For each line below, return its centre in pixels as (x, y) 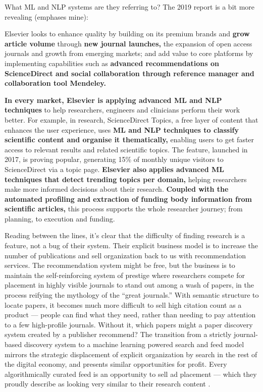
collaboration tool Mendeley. (55, 83)
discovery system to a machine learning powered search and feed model (134, 344)
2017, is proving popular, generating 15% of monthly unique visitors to (114, 159)
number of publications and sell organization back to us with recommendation (125, 255)
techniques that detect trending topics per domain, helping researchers (126, 179)
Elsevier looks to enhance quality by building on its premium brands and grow (127, 34)
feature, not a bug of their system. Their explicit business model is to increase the (131, 245)
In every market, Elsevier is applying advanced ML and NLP (113, 100)
